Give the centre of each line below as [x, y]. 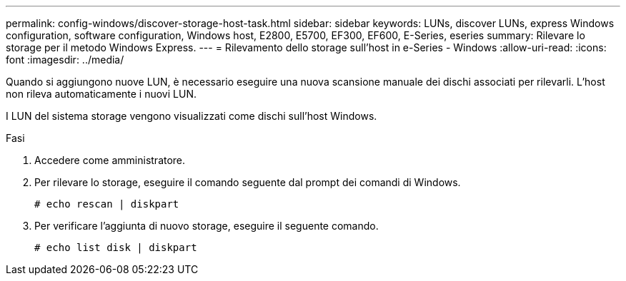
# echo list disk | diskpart [116, 247]
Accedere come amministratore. [110, 160]
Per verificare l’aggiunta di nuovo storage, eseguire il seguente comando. [207, 226]
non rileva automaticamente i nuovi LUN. [101, 94]
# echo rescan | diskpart [107, 204]
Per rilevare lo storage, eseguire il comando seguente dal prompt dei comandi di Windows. [248, 182]
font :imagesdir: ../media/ [65, 60]
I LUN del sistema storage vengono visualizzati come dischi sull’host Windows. [192, 116]
